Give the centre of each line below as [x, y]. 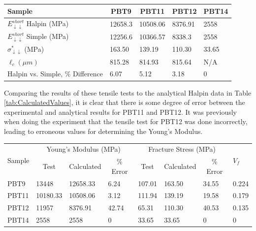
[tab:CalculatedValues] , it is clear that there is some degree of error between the [125, 102]
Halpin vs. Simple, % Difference [55, 74]
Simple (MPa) [48, 36]
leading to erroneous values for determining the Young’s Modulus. [103, 131]
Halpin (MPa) [48, 23]
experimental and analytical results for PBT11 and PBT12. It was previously [120, 112]
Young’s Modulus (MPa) [84, 149]
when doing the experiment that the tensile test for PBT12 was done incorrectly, [126, 121]
